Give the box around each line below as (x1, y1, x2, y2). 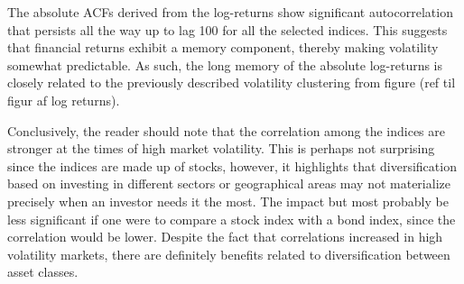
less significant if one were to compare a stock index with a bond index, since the (7, 209, 456, 228)
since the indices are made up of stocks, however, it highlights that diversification (7, 156, 457, 175)
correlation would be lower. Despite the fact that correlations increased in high (7, 227, 443, 246)
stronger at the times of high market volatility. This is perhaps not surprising (7, 139, 435, 158)
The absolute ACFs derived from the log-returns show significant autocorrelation (7, 3, 453, 21)
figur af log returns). (7, 90, 120, 109)
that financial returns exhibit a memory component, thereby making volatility (7, 38, 439, 57)
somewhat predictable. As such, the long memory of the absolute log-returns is (7, 55, 443, 74)
